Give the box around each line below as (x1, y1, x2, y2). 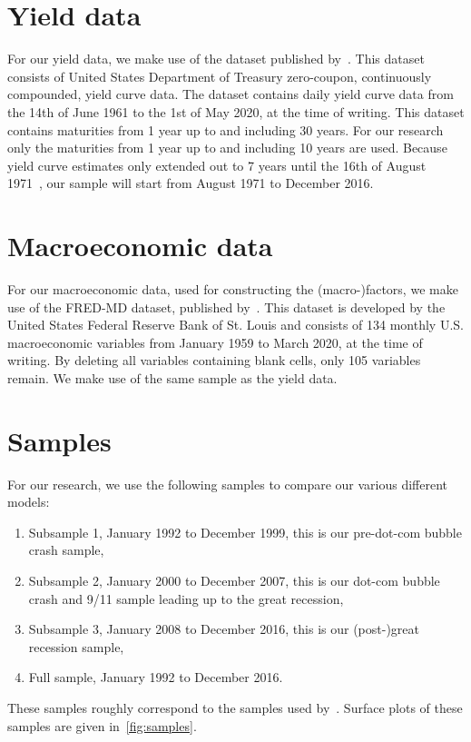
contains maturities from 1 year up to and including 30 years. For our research (7, 120, 444, 139)
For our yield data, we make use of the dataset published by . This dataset (7, 49, 425, 68)
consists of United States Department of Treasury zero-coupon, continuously (7, 66, 432, 85)
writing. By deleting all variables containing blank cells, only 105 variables (7, 351, 421, 370)
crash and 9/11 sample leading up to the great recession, (28, 589, 344, 608)
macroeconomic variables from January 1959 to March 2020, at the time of (7, 332, 423, 351)
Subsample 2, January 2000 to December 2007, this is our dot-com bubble (28, 571, 440, 590)
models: (7, 492, 50, 511)
